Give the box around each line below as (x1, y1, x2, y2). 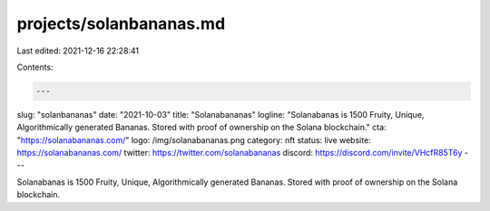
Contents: (16, 62, 54, 72)
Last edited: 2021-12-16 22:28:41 (16, 45, 140, 56)
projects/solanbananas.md (16, 14, 226, 34)
